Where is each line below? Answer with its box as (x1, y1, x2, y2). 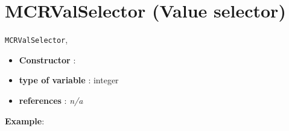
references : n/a (19, 94, 83, 106)
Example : (5, 114, 45, 127)
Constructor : (19, 53, 76, 66)
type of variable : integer (19, 74, 119, 86)
